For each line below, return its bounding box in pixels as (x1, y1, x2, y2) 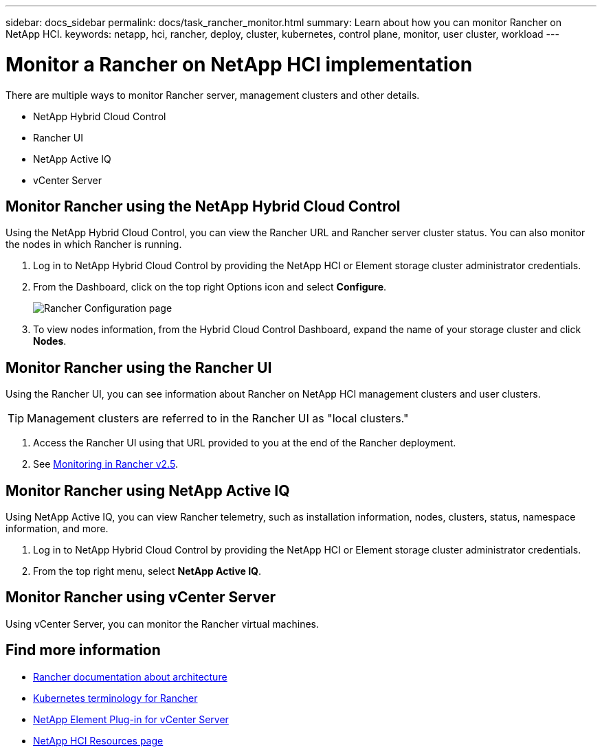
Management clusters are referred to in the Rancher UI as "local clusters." (27, 411, 409, 426)
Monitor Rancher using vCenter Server (5, 589, 276, 606)
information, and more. (5, 523, 109, 535)
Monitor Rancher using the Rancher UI (5, 358, 272, 376)
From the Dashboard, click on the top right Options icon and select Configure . (33, 281, 387, 293)
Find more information (5, 641, 161, 659)
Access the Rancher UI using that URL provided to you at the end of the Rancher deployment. (33, 437, 456, 449)
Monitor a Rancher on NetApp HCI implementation (5, 52, 473, 76)
